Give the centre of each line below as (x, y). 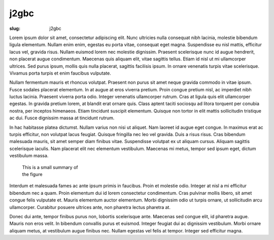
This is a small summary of (50, 167)
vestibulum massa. (29, 156)
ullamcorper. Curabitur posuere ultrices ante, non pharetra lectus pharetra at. (90, 207)
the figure (32, 174)
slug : (15, 28)
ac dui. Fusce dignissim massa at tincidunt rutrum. (62, 118)
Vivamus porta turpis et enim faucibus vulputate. (60, 73)
